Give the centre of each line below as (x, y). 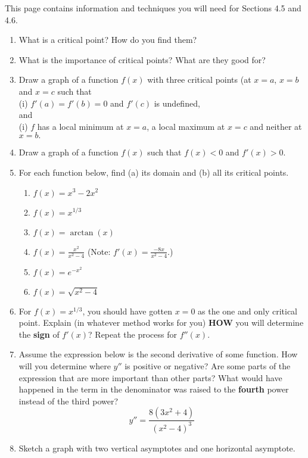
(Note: (99, 251)
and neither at (276, 126)
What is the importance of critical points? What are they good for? (142, 59)
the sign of (39, 334)
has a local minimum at (80, 126)
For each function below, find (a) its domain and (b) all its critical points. (154, 172)
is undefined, (177, 103)
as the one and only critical (248, 311)
